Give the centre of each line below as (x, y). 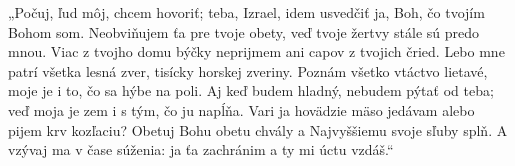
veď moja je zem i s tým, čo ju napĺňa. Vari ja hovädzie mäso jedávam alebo (241, 109)
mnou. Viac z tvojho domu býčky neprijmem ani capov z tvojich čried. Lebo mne (256, 51)
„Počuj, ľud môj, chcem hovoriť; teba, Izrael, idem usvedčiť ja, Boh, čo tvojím (246, 12)
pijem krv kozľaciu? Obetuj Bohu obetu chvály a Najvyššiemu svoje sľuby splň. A (258, 129)
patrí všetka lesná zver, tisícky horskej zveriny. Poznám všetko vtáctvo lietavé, (248, 70)
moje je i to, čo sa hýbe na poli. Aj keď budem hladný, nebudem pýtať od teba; (251, 90)
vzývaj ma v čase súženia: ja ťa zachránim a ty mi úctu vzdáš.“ (201, 149)
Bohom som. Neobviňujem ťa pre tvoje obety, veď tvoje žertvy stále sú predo (244, 31)
